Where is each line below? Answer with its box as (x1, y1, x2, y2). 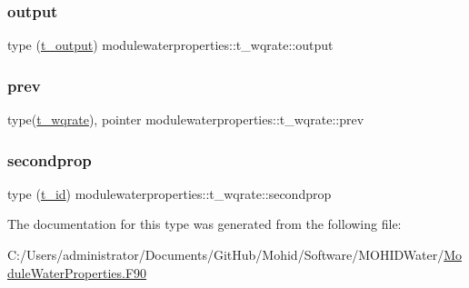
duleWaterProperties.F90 (7, 263, 147, 282)
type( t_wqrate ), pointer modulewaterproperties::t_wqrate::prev (7, 110, 364, 129)
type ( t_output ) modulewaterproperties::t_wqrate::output (7, 35, 334, 55)
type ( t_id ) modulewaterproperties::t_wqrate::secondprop (7, 184, 332, 203)
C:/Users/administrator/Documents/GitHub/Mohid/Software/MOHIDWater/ (7, 245, 444, 264)
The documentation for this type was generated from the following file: (7, 214, 402, 233)
